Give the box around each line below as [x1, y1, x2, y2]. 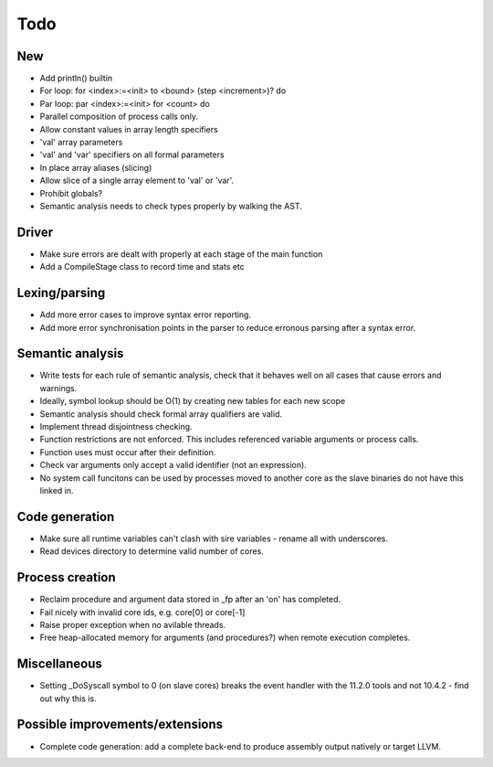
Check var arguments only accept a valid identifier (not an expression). [39, 460, 308, 471]
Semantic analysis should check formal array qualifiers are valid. [39, 408, 283, 420]
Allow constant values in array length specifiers [39, 123, 218, 134]
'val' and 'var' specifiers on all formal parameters [39, 149, 225, 160]
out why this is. [39, 693, 97, 704]
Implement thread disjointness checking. [39, 421, 193, 432]
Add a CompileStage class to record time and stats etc [39, 261, 246, 272]
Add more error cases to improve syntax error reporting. [39, 309, 251, 320]
